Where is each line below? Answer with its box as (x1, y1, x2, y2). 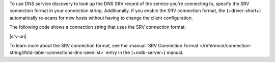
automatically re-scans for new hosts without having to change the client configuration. (9, 15, 193, 21)
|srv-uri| (9, 33, 27, 39)
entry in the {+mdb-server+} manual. (106, 49, 183, 55)
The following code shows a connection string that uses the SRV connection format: (9, 24, 186, 30)
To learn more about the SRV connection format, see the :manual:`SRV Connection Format (9, 42, 199, 48)
